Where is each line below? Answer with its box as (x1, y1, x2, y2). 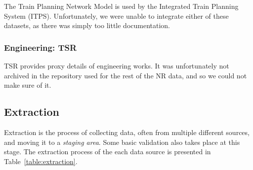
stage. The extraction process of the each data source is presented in (4, 146, 211, 157)
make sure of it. (4, 80, 51, 90)
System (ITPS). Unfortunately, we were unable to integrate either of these (4, 10, 229, 21)
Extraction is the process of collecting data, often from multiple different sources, (4, 127, 250, 137)
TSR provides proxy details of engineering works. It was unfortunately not (4, 61, 229, 70)
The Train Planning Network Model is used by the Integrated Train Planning (4, 1, 239, 11)
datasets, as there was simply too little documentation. (4, 20, 170, 31)
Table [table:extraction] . (4, 156, 78, 166)
